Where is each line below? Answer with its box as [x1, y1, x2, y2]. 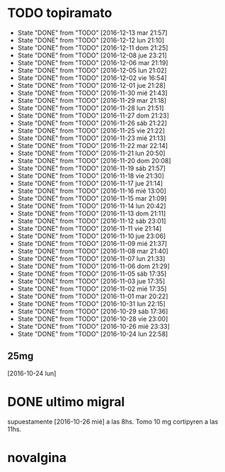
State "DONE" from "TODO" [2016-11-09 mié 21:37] [17, 239, 168, 247]
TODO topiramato [7, 5, 112, 21]
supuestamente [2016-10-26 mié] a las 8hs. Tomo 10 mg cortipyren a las [7, 417, 219, 426]
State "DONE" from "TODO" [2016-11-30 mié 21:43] [17, 89, 168, 97]
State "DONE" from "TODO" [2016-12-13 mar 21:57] [17, 28, 168, 37]
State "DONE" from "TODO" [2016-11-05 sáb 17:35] [17, 269, 167, 278]
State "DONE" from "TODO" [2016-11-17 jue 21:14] [17, 179, 163, 187]
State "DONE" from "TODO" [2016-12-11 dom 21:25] [17, 43, 168, 52]
